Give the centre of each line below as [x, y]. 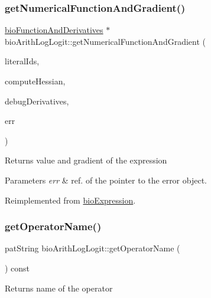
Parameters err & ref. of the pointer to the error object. [106, 180]
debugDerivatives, [37, 101]
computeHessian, [35, 81]
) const [17, 268]
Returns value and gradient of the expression [86, 160]
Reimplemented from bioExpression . [70, 200]
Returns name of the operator [59, 288]
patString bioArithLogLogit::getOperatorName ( [92, 248]
